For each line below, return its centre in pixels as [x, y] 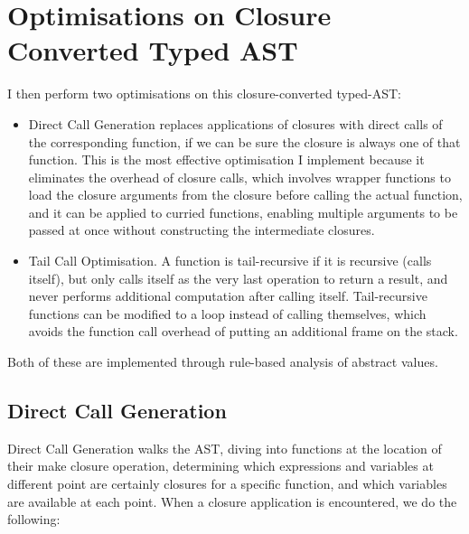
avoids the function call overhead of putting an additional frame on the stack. [243, 331]
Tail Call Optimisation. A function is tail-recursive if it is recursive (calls [230, 261]
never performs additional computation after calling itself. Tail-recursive [228, 296]
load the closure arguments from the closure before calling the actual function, [245, 195]
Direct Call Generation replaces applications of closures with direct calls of [235, 123]
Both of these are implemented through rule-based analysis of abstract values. [223, 362]
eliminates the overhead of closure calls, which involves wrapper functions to [239, 177]
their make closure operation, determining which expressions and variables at [220, 466]
